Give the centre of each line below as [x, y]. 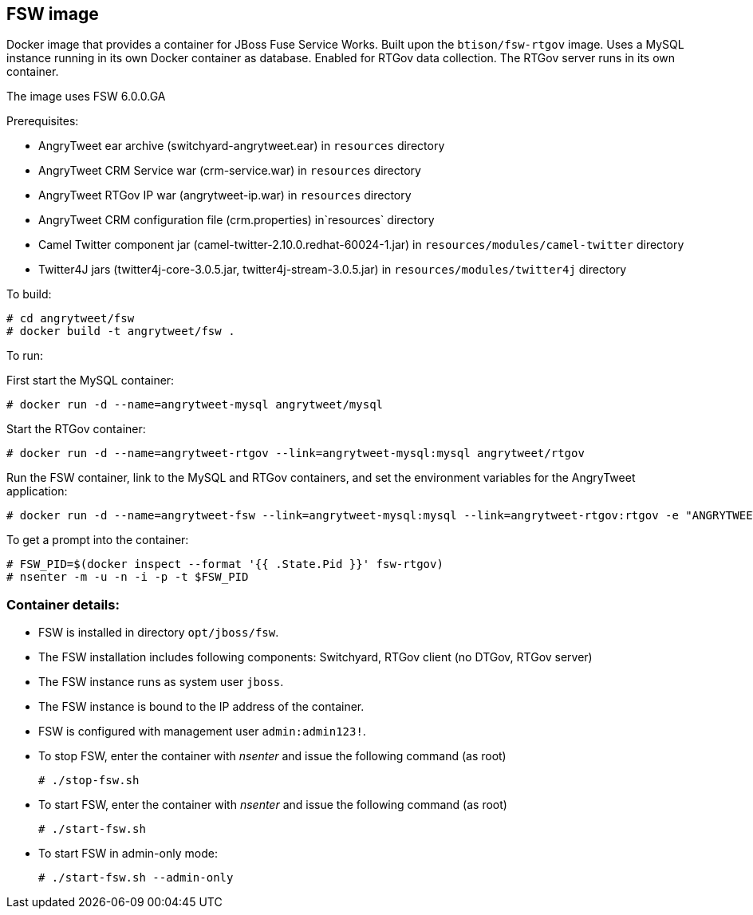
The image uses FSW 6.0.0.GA [86, 97]
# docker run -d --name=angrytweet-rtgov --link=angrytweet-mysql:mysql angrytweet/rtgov [296, 454]
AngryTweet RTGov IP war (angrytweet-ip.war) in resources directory [225, 195]
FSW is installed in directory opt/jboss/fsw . [159, 633]
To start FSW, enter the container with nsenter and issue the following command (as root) [273, 805]
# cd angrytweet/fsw [71, 319]
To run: [25, 356]
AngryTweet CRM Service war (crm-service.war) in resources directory [230, 171]
